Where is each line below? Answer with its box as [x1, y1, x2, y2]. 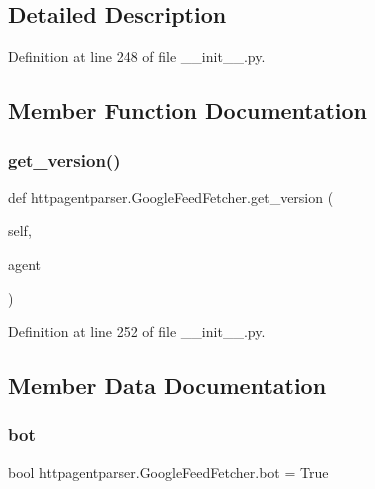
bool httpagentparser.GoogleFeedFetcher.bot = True [8, 461, 329, 482]
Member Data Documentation [8, 370, 327, 401]
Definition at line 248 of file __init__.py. [8, 46, 266, 67]
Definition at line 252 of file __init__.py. [8, 321, 266, 342]
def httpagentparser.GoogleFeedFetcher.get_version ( [8, 186, 334, 207]
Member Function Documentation [8, 95, 368, 126]
